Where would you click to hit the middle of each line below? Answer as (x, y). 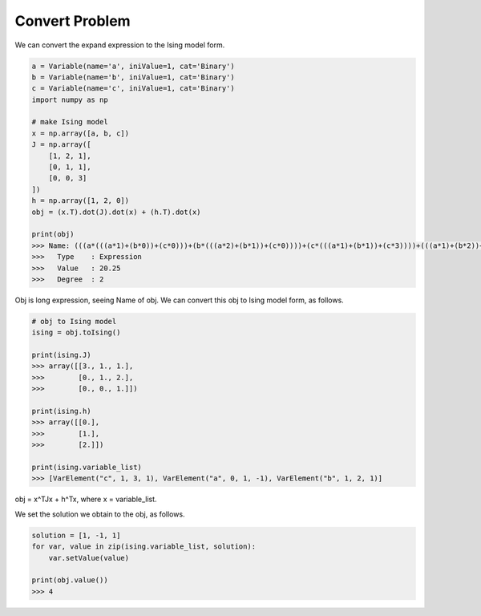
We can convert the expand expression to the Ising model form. (120, 45)
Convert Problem (73, 21)
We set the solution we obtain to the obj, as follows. (100, 514)
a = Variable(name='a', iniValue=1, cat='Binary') (133, 66)
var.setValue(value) (89, 558)
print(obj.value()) (70, 580)
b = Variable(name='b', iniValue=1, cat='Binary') (133, 77)
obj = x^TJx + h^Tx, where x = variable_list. (86, 499)
